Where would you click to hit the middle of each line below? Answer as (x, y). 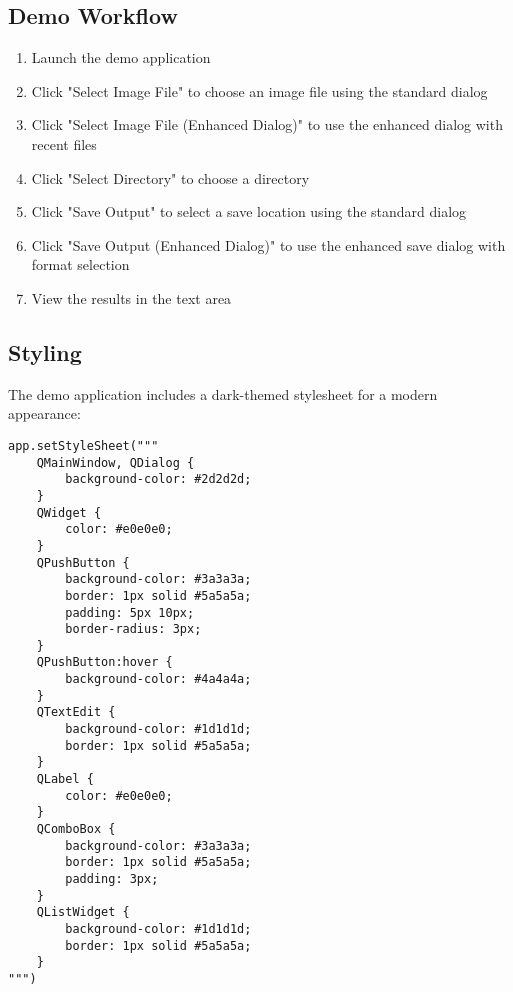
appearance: (44, 413)
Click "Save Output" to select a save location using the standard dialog (249, 211)
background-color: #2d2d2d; (158, 479)
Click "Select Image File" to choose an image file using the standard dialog (259, 90)
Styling (45, 351)
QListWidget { (83, 912)
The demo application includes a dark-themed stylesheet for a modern (223, 393)
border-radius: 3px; (133, 629)
